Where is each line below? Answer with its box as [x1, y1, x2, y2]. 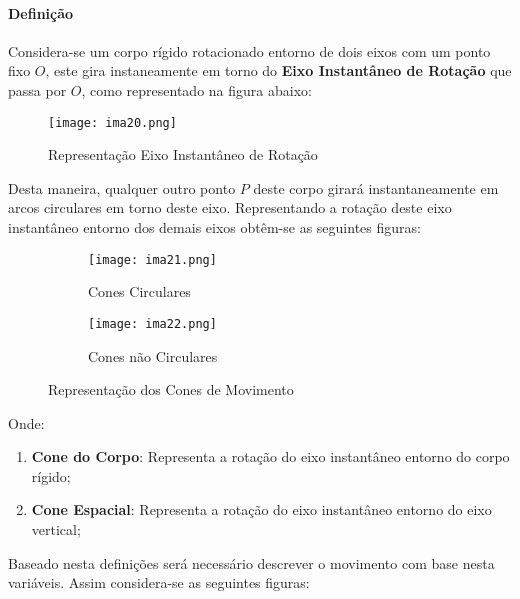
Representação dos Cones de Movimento [48, 379, 294, 400]
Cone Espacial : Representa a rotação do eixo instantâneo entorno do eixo [31, 499, 492, 520]
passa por [8, 79, 67, 100]
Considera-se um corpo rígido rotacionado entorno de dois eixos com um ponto [8, 40, 491, 61]
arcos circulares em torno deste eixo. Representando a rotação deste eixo [8, 197, 452, 218]
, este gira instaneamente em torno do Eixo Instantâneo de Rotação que [45, 60, 512, 81]
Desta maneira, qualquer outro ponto [8, 177, 236, 198]
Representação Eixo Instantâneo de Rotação [48, 144, 318, 165]
